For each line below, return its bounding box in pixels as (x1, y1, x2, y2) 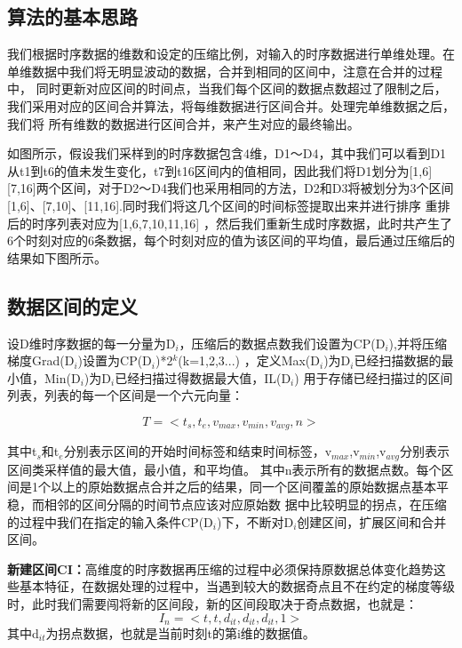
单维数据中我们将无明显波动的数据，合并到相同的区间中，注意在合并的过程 (7, 61, 442, 80)
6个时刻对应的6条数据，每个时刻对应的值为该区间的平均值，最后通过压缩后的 (7, 231, 455, 250)
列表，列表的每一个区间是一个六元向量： (7, 386, 243, 404)
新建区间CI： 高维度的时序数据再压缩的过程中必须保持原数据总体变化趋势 (7, 559, 434, 578)
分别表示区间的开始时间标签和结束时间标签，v (63, 442, 332, 460)
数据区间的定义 (7, 292, 138, 319)
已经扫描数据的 (354, 351, 442, 370)
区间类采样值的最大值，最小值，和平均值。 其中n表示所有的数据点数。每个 (7, 460, 442, 478)
